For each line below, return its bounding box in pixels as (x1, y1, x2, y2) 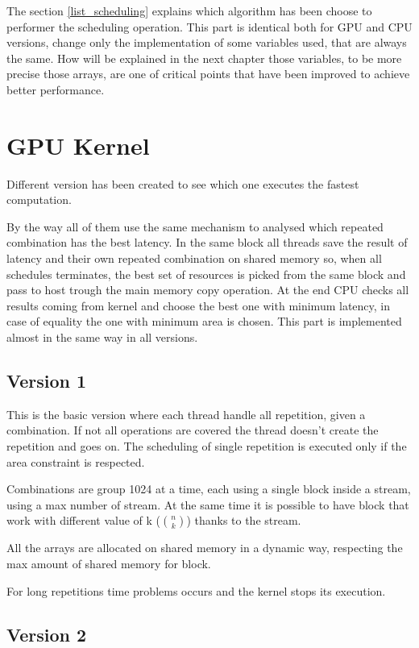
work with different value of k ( (6, 512, 161, 529)
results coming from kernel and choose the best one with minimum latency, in (6, 297, 391, 314)
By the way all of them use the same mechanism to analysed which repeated (6, 218, 384, 235)
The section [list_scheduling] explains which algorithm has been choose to (6, 2, 372, 19)
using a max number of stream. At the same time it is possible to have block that (6, 496, 409, 513)
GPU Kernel (6, 128, 150, 161)
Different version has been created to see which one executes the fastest (6, 175, 359, 192)
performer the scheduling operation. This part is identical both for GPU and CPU (6, 18, 413, 35)
